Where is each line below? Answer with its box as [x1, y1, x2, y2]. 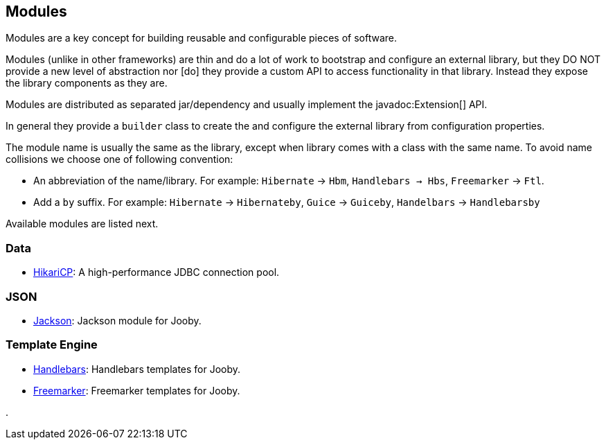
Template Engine [6, 338, 98, 352]
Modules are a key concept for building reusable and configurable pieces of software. [6, 32, 397, 44]
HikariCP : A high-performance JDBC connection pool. [33, 266, 280, 279]
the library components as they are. [6, 77, 168, 89]
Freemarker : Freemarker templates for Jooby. [33, 384, 240, 396]
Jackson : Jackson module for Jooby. [33, 314, 202, 326]
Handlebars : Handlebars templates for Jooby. [33, 363, 241, 375]
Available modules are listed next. [6, 218, 159, 230]
